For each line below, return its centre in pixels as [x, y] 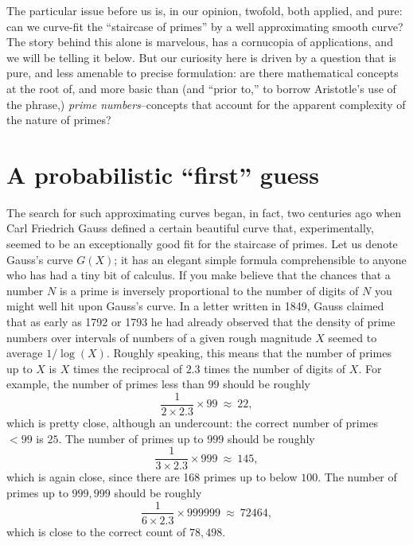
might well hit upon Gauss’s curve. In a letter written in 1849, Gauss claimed [195, 306]
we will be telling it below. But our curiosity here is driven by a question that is [201, 57]
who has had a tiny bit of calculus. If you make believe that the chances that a [199, 275]
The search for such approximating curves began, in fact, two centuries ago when [204, 212]
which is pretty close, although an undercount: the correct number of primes [193, 423]
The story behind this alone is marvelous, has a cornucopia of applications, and [200, 42]
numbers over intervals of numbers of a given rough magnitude [159, 337]
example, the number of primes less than [105, 384]
